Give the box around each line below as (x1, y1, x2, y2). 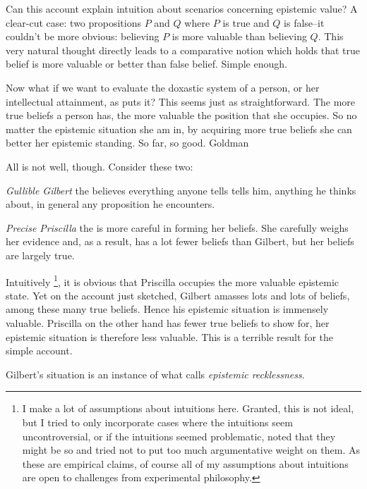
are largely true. (6, 247, 75, 262)
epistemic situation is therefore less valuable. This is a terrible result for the (6, 329, 333, 344)
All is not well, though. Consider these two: (6, 159, 193, 173)
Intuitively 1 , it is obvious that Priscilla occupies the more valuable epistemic (6, 272, 339, 289)
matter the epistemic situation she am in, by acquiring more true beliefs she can (6, 121, 352, 136)
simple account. (6, 343, 73, 358)
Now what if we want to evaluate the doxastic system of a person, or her (6, 80, 320, 94)
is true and (222, 15, 270, 30)
